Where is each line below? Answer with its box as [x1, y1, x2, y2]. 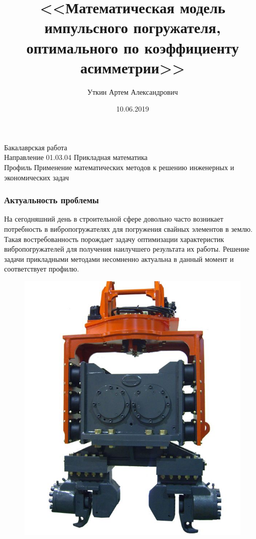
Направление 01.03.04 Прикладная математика [4, 152, 148, 163]
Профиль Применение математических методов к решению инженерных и [4, 162, 235, 173]
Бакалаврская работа [4, 142, 67, 152]
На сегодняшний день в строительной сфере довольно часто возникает [4, 213, 223, 224]
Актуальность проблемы [4, 194, 99, 206]
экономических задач [4, 172, 69, 182]
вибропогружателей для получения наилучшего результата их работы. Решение [4, 244, 249, 254]
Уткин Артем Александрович [87, 86, 178, 97]
